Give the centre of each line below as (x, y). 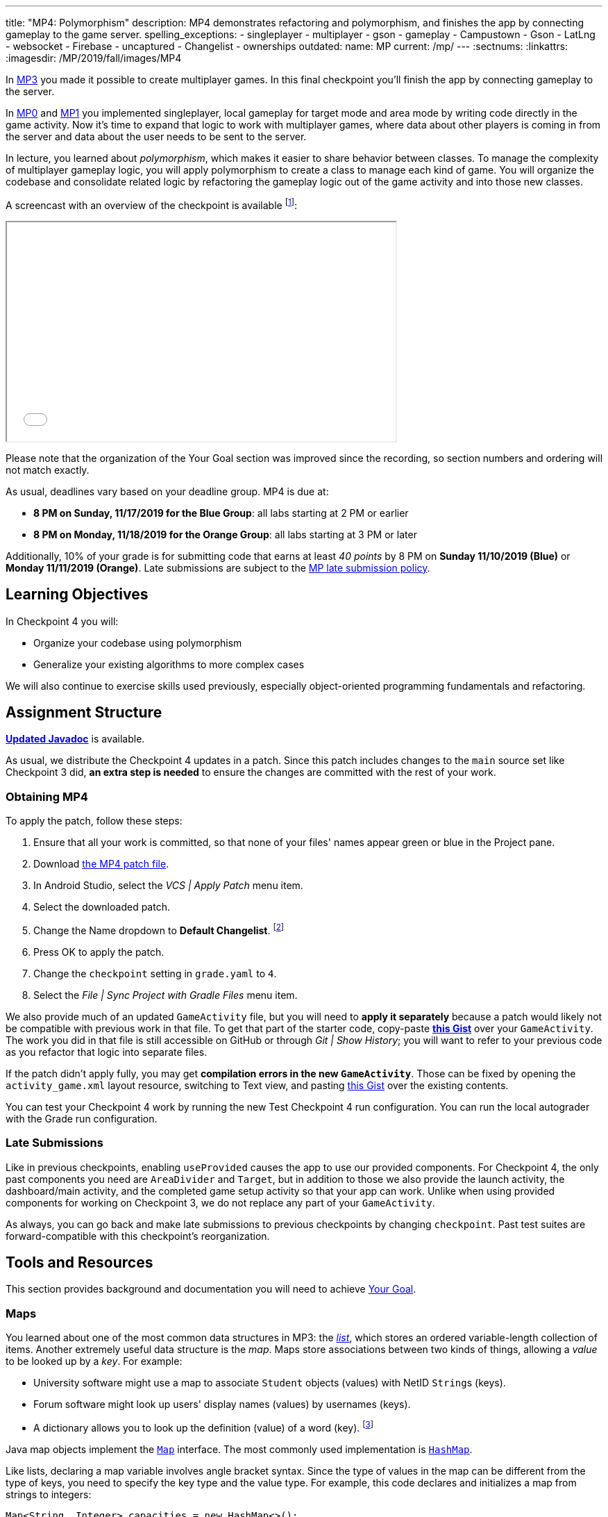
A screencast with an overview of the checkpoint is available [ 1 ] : (151, 204)
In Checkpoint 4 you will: (62, 621)
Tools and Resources (79, 1262)
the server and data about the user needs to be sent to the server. (156, 136)
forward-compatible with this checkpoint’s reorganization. (138, 1236)
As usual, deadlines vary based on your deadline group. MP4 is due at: (167, 491)
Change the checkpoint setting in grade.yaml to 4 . (155, 973)
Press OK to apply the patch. (99, 952)
